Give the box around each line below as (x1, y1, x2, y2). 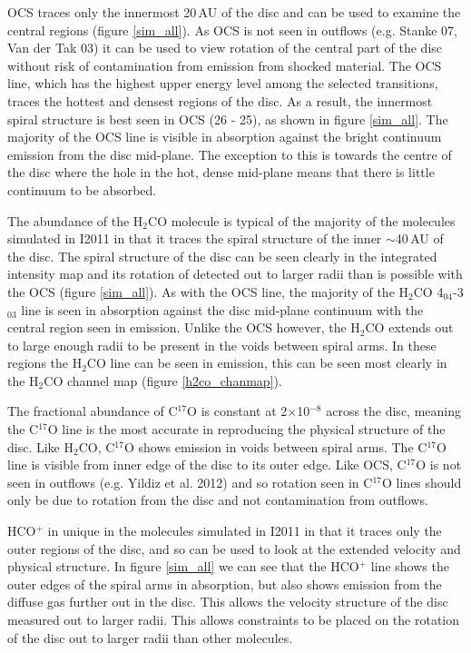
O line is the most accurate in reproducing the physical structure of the (47, 420, 446, 439)
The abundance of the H (7, 211, 143, 230)
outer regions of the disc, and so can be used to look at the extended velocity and (7, 539, 461, 558)
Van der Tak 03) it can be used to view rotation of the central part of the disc (7, 38, 443, 57)
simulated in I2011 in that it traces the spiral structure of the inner (7, 229, 382, 248)
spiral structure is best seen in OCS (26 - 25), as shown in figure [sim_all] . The (7, 109, 448, 128)
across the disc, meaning (326, 401, 461, 420)
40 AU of (395, 229, 444, 248)
